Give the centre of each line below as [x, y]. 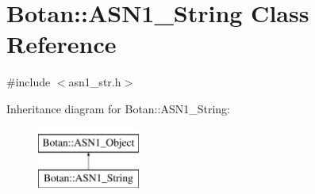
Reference [61, 44]
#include [29, 82]
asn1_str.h [95, 82]
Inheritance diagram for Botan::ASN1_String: [118, 108]
